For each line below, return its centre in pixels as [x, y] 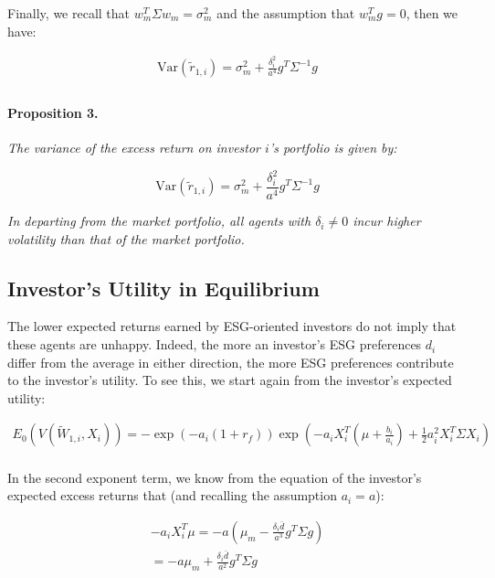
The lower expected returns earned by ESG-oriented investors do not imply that [232, 326]
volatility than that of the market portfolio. [126, 238]
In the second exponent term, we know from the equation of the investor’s [215, 477]
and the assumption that [286, 13]
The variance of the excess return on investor [134, 147]
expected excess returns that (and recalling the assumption [172, 495]
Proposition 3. [53, 112]
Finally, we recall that [69, 13]
